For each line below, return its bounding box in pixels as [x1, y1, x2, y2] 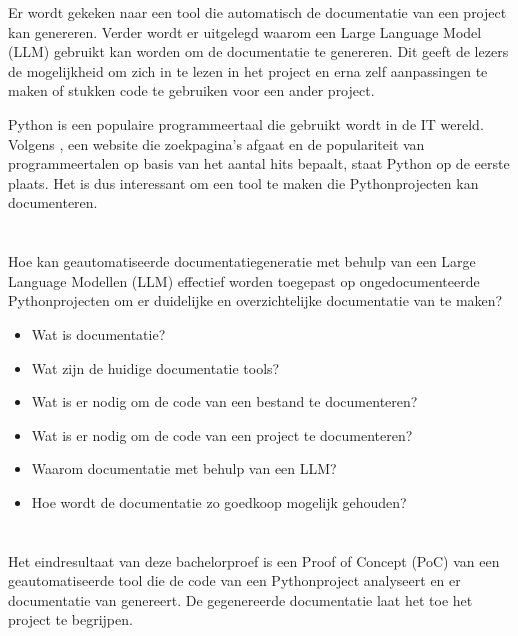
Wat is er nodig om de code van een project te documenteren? [31, 424, 413, 445]
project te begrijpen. [8, 609, 133, 630]
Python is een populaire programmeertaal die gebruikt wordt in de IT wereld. [8, 113, 484, 134]
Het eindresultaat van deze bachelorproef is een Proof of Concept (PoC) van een [8, 550, 500, 571]
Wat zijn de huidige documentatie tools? [31, 357, 280, 378]
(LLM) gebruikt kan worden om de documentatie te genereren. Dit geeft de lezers [8, 41, 509, 62]
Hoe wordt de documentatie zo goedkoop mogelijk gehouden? [31, 491, 407, 512]
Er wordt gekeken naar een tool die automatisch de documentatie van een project [8, 2, 507, 22]
